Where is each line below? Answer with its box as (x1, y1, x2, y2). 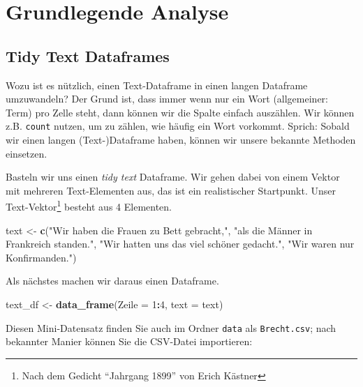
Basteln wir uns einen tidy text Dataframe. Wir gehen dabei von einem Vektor (6, 169, 340, 184)
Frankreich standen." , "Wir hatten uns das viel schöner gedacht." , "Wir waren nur (6, 236, 355, 251)
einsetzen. (6, 146, 47, 160)
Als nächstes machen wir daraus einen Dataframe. (6, 273, 219, 288)
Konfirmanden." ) (6, 250, 77, 264)
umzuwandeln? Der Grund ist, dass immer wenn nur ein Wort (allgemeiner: (6, 91, 328, 106)
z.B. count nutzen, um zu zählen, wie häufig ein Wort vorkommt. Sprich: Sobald (6, 119, 350, 133)
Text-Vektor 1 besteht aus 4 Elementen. (6, 197, 172, 214)
